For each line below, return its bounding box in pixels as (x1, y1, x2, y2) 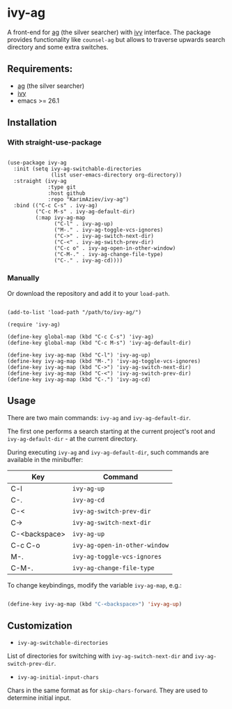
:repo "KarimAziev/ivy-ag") (47, 196, 130, 203)
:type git (47, 184, 77, 191)
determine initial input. (7, 694, 72, 702)
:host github (47, 190, 86, 197)
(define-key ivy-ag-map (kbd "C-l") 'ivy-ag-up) (7, 351, 151, 359)
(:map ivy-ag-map (35, 214, 86, 221)
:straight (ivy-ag (13, 178, 68, 185)
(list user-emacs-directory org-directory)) (51, 172, 183, 179)
